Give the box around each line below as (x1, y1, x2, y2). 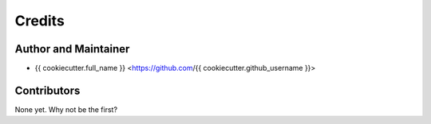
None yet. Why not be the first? (14, 104, 118, 114)
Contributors (14, 83, 81, 97)
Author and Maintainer (14, 42, 130, 56)
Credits (14, 12, 65, 29)
